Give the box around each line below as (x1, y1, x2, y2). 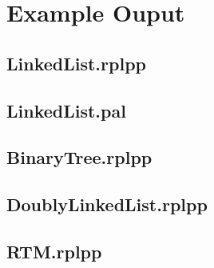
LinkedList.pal (6, 98, 126, 122)
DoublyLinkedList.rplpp (6, 192, 208, 217)
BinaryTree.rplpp (6, 145, 153, 170)
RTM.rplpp (6, 238, 102, 263)
